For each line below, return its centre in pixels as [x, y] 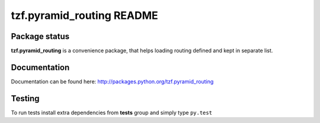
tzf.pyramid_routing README [84, 15]
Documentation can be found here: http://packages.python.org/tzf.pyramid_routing [112, 81]
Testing [25, 98]
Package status [40, 36]
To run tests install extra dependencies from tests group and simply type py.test [112, 112]
